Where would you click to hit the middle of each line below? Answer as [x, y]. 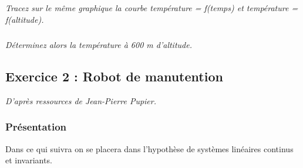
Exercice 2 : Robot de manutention [114, 76]
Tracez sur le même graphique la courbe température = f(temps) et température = [152, 8]
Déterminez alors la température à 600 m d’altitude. [99, 44]
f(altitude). [25, 19]
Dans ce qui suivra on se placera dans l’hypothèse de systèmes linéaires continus [149, 148]
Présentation [36, 127]
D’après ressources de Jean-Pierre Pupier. [81, 100]
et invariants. [29, 160]
